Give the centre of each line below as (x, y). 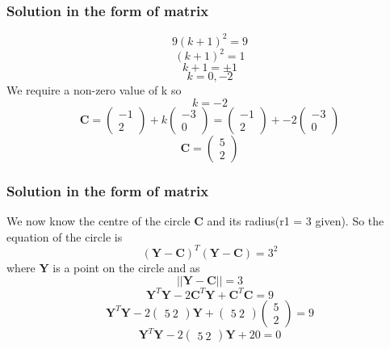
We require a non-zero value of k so (94, 90)
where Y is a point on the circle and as (103, 267)
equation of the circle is (65, 236)
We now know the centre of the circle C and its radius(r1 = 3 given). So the (195, 221)
